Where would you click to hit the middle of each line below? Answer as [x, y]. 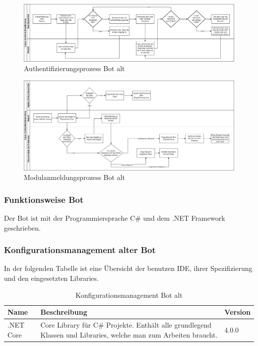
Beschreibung [64, 312]
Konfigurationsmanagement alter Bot [80, 250]
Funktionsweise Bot [44, 199]
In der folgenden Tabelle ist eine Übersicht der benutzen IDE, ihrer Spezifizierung [128, 268]
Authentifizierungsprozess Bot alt [74, 68]
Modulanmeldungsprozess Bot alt [74, 177]
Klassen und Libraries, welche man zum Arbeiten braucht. [129, 334]
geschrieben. [23, 227]
